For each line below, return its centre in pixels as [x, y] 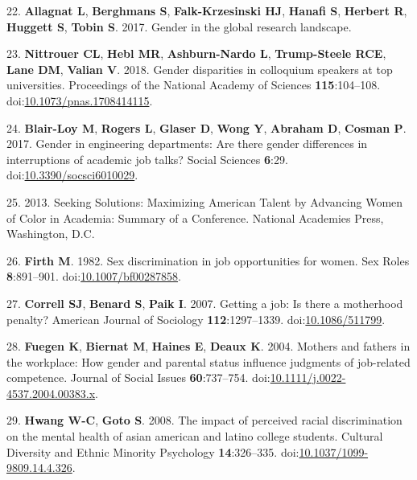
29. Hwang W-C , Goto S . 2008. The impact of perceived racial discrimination [204, 420]
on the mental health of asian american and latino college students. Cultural [195, 436]
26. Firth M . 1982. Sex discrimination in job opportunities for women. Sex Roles [208, 260]
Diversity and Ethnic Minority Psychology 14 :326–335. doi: [153, 451]
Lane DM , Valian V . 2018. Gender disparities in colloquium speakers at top [200, 69]
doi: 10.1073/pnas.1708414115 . [80, 100]
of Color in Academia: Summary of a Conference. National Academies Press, [195, 217]
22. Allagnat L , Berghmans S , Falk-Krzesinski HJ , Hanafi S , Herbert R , [207, 10]
